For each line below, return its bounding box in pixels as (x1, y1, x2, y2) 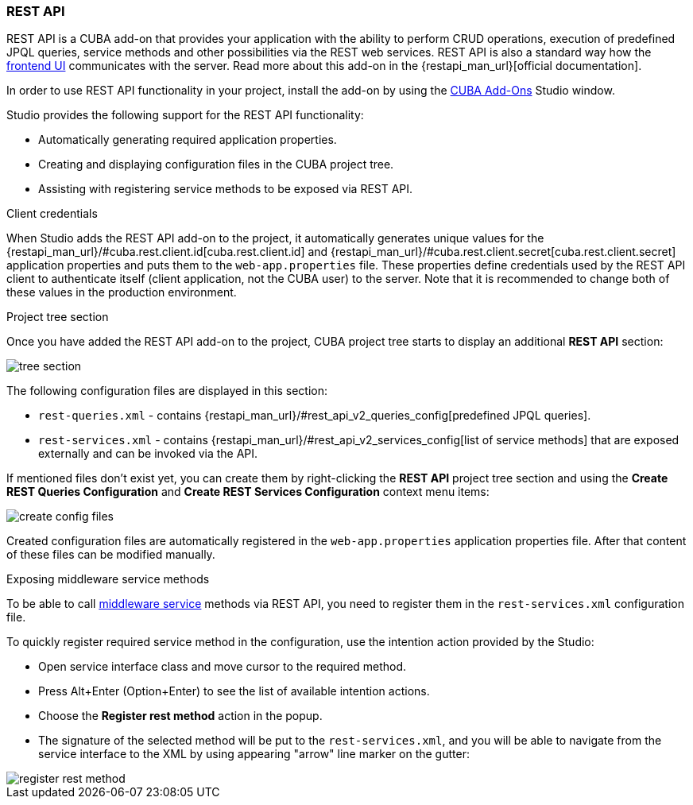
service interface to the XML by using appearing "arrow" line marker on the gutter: (38, 747, 470, 761)
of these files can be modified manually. (6, 548, 215, 562)
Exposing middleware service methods (6, 572, 210, 586)
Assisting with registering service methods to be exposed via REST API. (38, 182, 413, 196)
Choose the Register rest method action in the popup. (38, 709, 323, 723)
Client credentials (6, 207, 98, 221)
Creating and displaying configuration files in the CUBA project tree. (38, 157, 394, 172)
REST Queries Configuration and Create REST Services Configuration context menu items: (6, 485, 490, 499)
